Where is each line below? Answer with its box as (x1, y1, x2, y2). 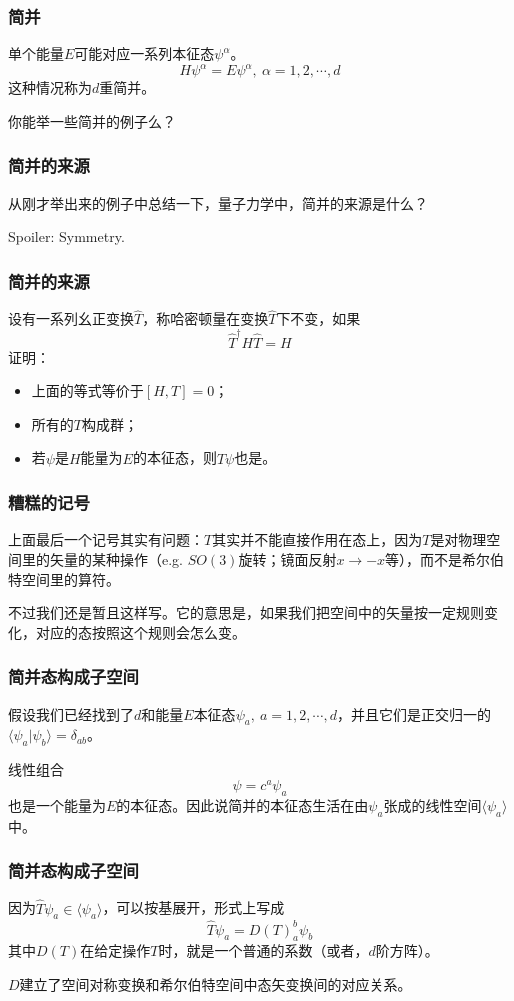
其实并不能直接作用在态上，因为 (212, 529, 423, 550)
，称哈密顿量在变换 (142, 308, 269, 329)
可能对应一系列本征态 (74, 43, 215, 64)
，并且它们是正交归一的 (336, 703, 491, 724)
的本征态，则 (132, 447, 217, 468)
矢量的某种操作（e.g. (49, 549, 183, 570)
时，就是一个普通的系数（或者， (158, 940, 369, 961)
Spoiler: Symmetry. (8, 226, 125, 247)
